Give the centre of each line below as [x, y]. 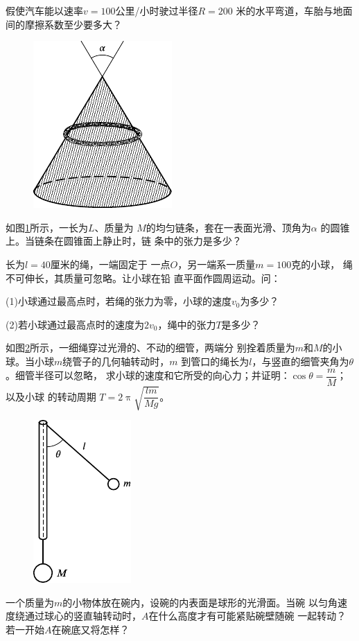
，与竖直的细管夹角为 [300, 361]
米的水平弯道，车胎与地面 [294, 10]
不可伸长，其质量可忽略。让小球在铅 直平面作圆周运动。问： [143, 278]
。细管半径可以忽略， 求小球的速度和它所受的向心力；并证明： [148, 375]
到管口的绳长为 [215, 361]
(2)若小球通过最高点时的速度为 [75, 324]
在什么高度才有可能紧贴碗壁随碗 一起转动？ [247, 616]
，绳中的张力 [187, 324]
